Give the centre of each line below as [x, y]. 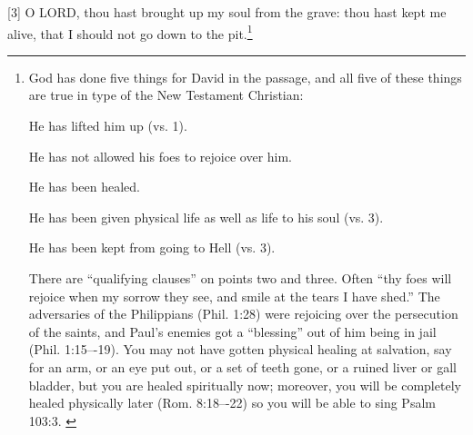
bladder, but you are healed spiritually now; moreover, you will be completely [245, 385]
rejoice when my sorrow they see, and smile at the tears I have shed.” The [234, 296]
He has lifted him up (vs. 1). [108, 126]
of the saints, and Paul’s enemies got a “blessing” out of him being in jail [232, 331]
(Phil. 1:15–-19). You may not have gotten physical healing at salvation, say [240, 349]
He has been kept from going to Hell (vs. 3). [152, 247]
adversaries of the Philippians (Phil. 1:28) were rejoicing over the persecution [243, 314]
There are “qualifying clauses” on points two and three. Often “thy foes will [240, 278]
